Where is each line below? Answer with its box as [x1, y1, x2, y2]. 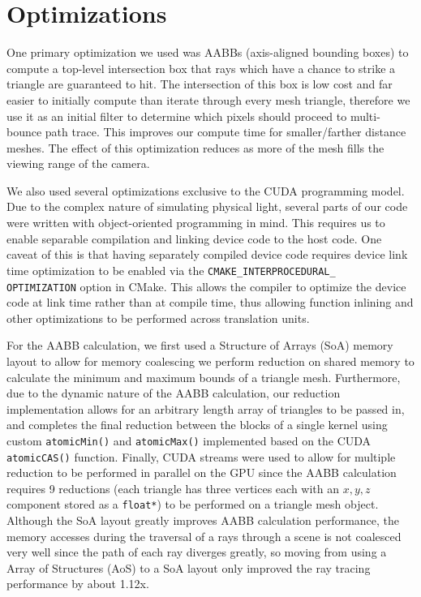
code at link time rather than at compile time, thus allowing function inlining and [6, 294, 414, 311]
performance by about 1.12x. [6, 575, 149, 592]
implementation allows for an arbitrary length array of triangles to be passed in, [6, 400, 405, 417]
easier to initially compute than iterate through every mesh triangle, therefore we [6, 91, 410, 108]
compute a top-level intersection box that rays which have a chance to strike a [6, 59, 396, 76]
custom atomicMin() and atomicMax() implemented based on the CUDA [6, 432, 372, 449]
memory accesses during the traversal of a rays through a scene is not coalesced [6, 527, 402, 544]
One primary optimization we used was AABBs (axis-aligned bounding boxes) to [6, 44, 409, 61]
